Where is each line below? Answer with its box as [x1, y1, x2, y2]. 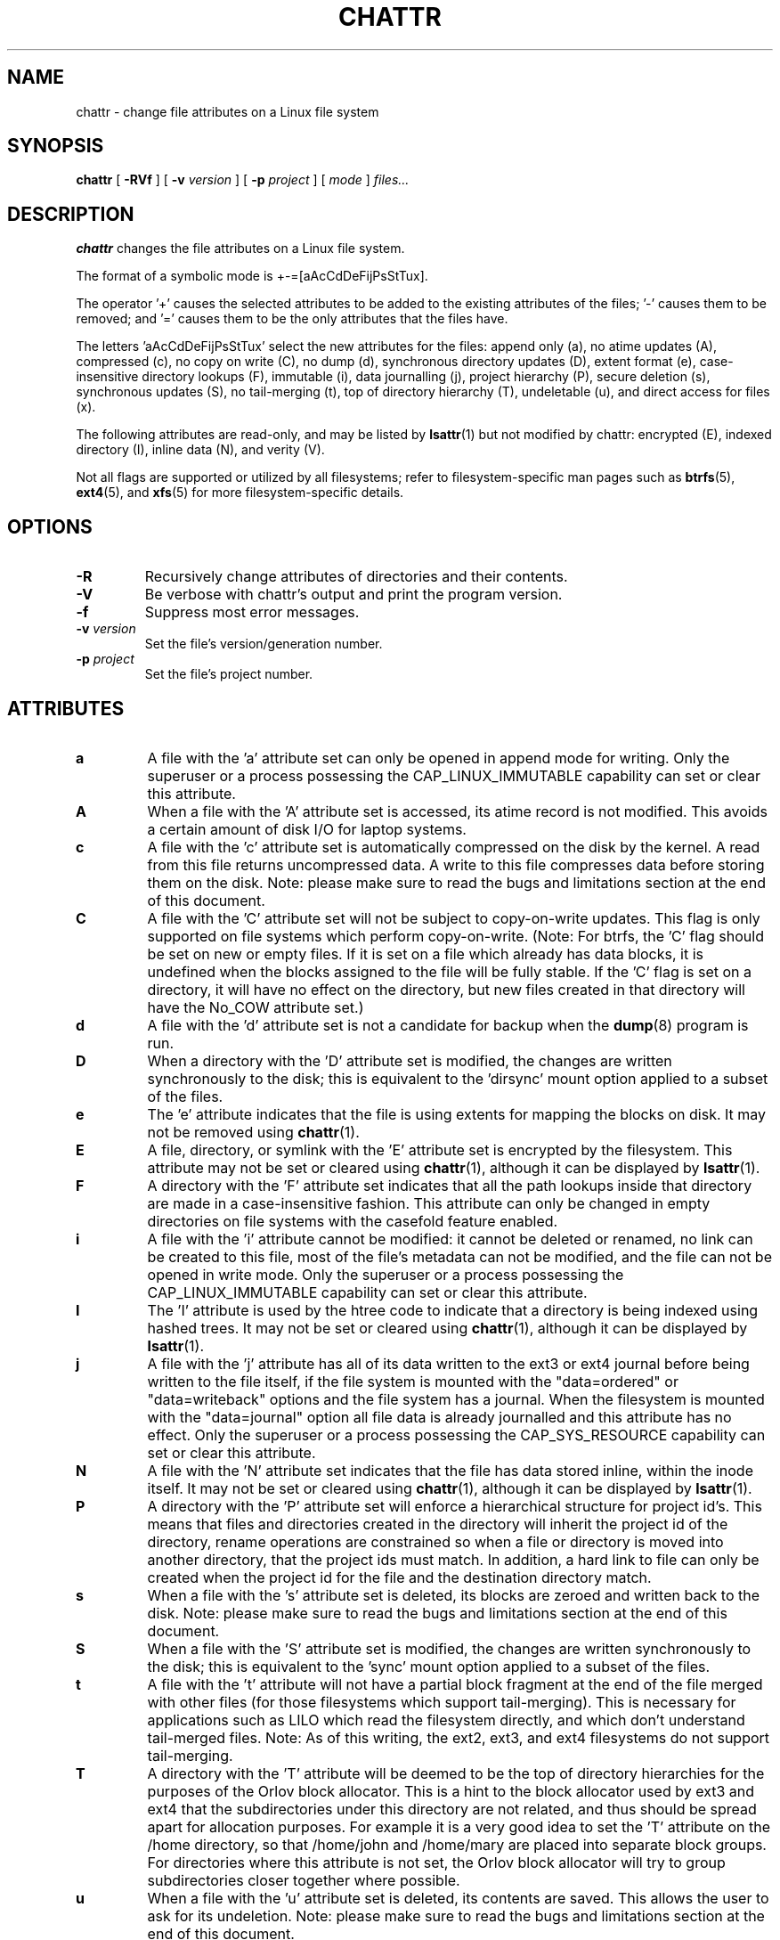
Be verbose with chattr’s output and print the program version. [144, 585, 563, 604]
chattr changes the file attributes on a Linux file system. [76, 240, 405, 257]
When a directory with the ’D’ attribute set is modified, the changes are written [147, 1051, 672, 1070]
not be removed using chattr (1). [147, 1122, 360, 1141]
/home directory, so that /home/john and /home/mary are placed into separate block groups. [147, 1835, 767, 1854]
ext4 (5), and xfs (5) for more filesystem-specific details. [76, 485, 404, 501]
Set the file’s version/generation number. [144, 636, 383, 652]
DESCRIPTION [7, 202, 134, 225]
